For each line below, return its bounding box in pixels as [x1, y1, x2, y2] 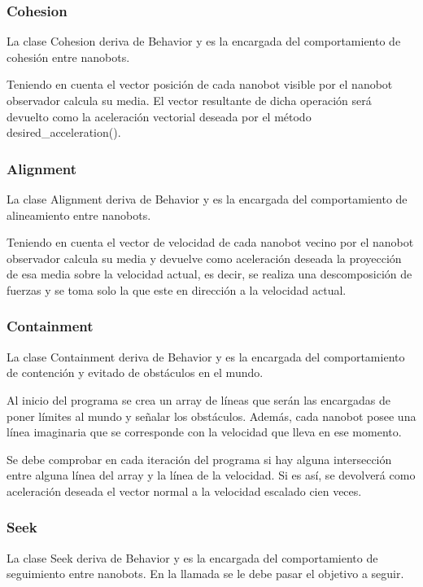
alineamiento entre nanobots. [7, 206, 151, 223]
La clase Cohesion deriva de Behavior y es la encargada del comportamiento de [7, 33, 401, 50]
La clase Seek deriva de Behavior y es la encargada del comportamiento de [7, 549, 378, 566]
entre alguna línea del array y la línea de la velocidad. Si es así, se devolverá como [7, 467, 416, 484]
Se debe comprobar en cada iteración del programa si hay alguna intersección [7, 450, 392, 467]
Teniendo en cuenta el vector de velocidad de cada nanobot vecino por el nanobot [7, 234, 414, 251]
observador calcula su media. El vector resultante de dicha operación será [7, 92, 372, 108]
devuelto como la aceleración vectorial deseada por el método [7, 107, 312, 125]
